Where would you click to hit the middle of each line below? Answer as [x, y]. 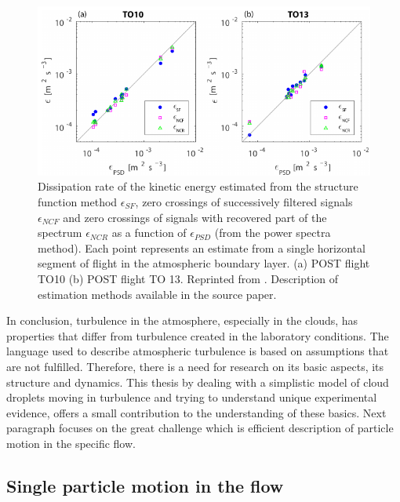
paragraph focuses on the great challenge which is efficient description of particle [200, 428]
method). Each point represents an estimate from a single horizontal [202, 247]
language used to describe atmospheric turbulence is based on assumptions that [198, 351]
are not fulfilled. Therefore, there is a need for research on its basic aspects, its [195, 366]
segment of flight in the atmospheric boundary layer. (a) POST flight [204, 263]
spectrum [60, 233]
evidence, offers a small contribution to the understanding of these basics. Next [196, 412]
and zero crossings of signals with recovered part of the [195, 217]
